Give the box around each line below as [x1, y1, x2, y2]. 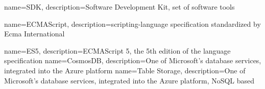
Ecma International [4, 28, 65, 39]
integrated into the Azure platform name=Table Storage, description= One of [4, 65, 246, 75]
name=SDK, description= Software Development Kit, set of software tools [4, 2, 235, 12]
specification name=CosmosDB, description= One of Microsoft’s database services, [4, 55, 261, 66]
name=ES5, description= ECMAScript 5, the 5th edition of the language [4, 45, 231, 56]
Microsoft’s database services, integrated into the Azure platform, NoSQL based [4, 75, 255, 85]
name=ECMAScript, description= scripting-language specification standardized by [4, 18, 261, 29]
